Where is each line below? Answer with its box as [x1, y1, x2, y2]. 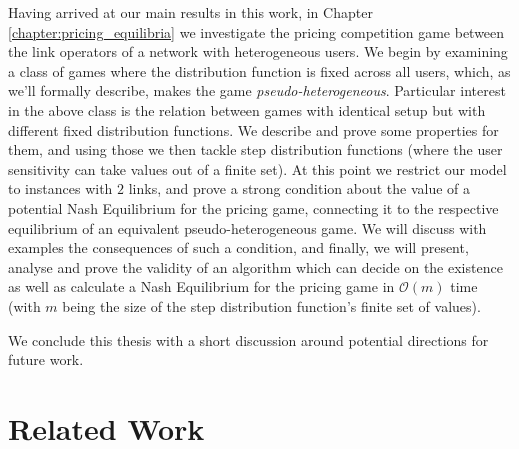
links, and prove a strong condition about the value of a [128, 178, 471, 199]
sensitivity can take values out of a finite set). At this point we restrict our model [8, 158, 507, 179]
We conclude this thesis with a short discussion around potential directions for [8, 329, 489, 350]
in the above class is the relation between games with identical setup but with [8, 99, 486, 120]
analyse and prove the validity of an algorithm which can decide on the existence [8, 256, 503, 277]
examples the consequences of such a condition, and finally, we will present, [8, 237, 469, 258]
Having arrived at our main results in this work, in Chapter [8, 2, 373, 22]
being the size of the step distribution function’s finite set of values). [62, 295, 481, 316]
